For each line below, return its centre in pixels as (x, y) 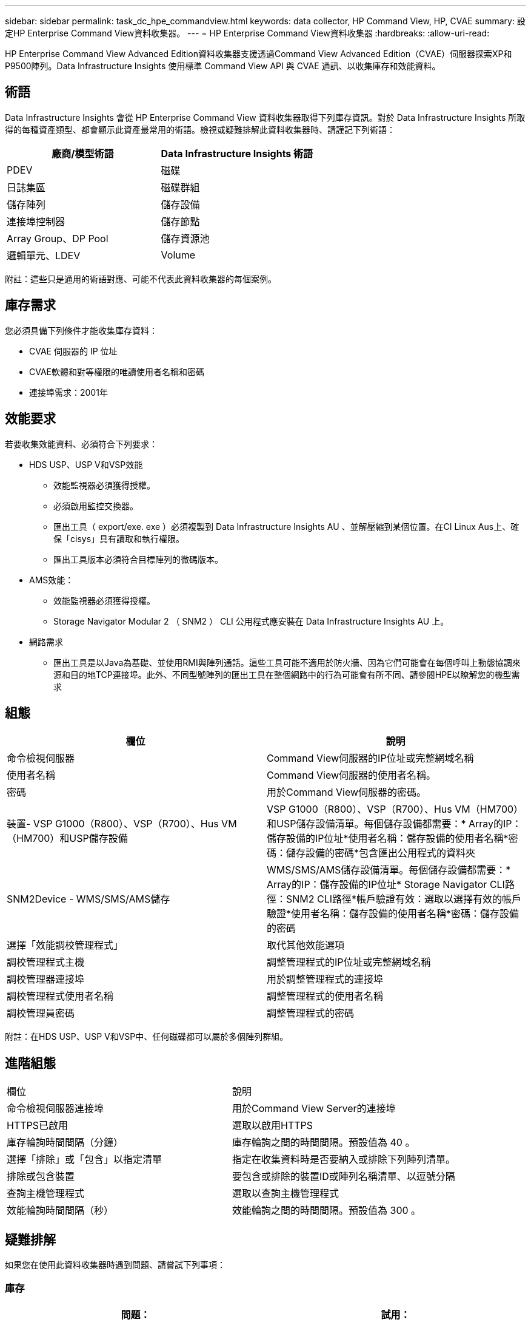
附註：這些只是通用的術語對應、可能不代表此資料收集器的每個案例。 (141, 279)
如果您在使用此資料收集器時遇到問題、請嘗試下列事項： (115, 1265)
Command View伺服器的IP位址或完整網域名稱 (370, 758)
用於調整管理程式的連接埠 (325, 979)
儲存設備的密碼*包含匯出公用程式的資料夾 (381, 853)
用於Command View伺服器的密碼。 (347, 792)
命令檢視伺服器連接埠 (55, 1109)
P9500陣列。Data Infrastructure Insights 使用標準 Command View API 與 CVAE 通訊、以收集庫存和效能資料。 (223, 66)
